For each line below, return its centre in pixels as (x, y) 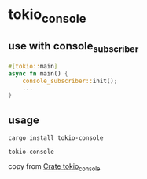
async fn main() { (38, 73)
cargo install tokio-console (56, 138)
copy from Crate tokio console (54, 167)
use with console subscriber (73, 47)
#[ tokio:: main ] (33, 66)
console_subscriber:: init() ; (70, 81)
